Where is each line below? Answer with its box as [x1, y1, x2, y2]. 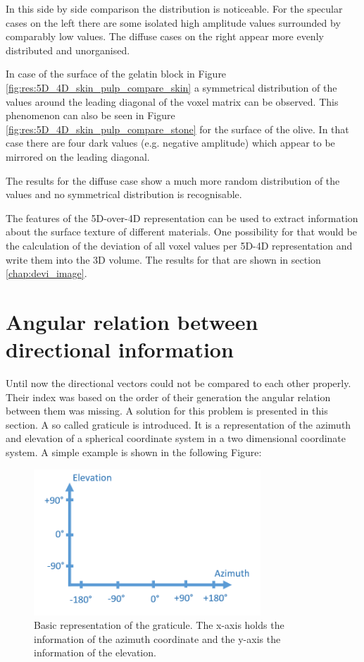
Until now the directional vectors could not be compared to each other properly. [6, 376, 351, 390]
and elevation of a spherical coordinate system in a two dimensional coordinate [6, 431, 346, 446]
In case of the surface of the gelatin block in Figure [6, 66, 227, 81]
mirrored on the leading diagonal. [6, 149, 150, 164]
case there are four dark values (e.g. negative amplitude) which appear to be [6, 135, 335, 150]
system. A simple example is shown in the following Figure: [6, 444, 262, 459]
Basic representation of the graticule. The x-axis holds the [34, 618, 284, 632]
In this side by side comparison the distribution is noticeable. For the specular [6, 1, 343, 16]
